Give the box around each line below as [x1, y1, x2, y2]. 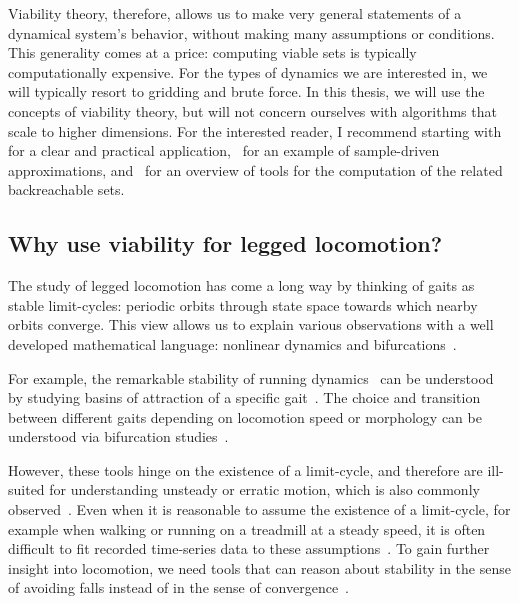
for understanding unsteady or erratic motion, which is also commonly [49, 479, 480, 500]
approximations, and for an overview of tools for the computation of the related [8, 159, 503, 180]
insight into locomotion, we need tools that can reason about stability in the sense [8, 557, 511, 578]
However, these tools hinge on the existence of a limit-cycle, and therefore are [8, 459, 483, 480]
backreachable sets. [8, 179, 125, 200]
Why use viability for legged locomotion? [8, 228, 443, 259]
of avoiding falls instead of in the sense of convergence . [8, 577, 350, 598]
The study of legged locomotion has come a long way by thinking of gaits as [8, 275, 475, 296]
